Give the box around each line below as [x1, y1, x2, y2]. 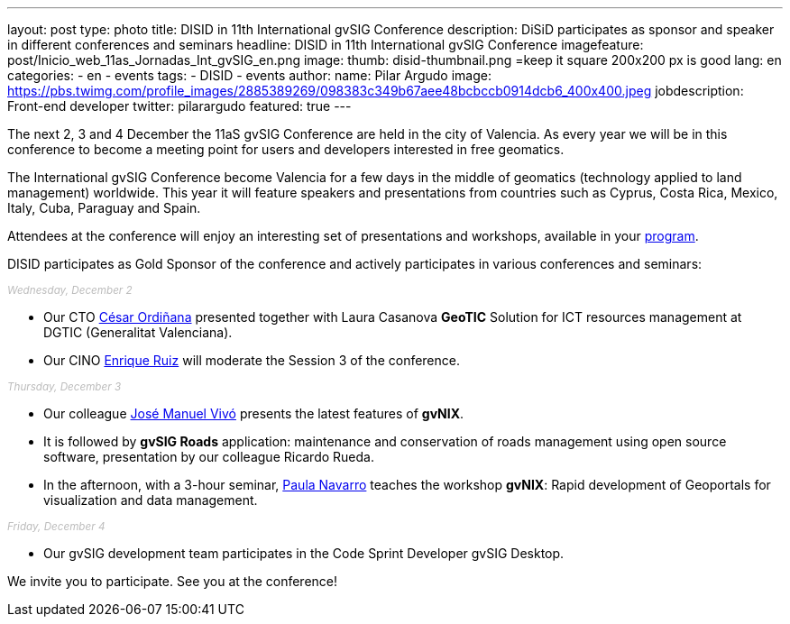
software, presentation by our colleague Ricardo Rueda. [43, 449, 374, 464]
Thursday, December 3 [7, 381, 122, 393]
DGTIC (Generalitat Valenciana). [43, 325, 233, 340]
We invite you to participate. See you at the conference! [7, 574, 338, 589]
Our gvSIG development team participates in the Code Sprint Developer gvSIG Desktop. [43, 546, 565, 561]
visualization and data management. [43, 492, 258, 508]
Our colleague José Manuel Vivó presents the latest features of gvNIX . [43, 406, 464, 421]
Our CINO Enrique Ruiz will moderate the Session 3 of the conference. [43, 353, 461, 368]
